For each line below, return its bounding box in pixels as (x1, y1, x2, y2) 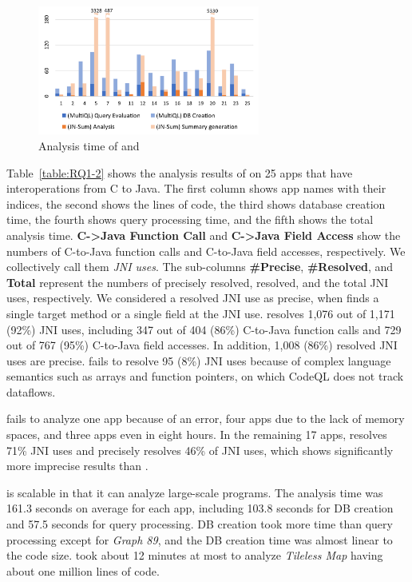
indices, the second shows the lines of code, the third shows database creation (6, 195, 386, 212)
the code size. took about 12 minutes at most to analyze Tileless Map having (6, 547, 383, 564)
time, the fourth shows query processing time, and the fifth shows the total (6, 211, 374, 228)
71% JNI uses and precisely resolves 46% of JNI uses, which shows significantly (6, 441, 394, 458)
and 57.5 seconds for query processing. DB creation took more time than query (6, 516, 393, 532)
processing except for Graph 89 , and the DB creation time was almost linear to (6, 531, 393, 548)
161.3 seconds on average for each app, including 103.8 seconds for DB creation (6, 500, 394, 516)
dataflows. (6, 383, 56, 400)
